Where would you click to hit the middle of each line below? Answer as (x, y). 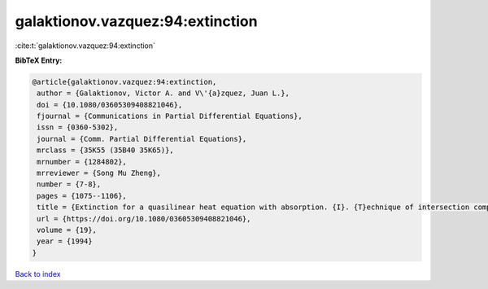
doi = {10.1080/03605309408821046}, (110, 105)
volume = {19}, (67, 230)
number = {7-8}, (69, 184)
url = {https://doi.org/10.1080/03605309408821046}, (144, 219)
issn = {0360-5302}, (78, 127)
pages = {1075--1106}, (82, 196)
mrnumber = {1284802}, (82, 162)
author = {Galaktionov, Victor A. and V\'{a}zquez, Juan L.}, (163, 93)
